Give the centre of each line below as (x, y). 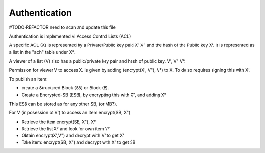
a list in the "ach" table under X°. (42, 52)
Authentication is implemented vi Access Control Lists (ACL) (70, 36)
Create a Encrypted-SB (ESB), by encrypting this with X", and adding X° (94, 95)
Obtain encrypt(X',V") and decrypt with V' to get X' (73, 135)
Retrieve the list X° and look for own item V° (66, 129)
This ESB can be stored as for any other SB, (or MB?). (63, 104)
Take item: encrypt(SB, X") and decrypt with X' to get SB (79, 142)
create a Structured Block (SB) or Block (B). (65, 88)
